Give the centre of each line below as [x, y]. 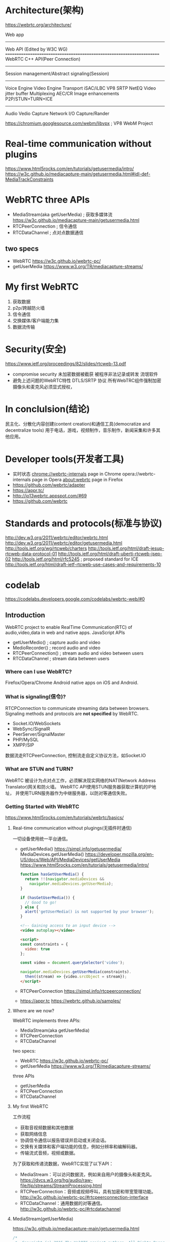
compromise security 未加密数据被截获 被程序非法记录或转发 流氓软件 [85, 374]
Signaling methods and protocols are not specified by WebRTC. [72, 713]
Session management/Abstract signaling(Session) [57, 73]
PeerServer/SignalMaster [39, 734]
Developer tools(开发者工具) [65, 459]
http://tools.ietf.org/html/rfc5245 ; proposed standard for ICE [75, 559]
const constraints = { [44, 944]
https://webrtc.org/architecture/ [38, 25]
